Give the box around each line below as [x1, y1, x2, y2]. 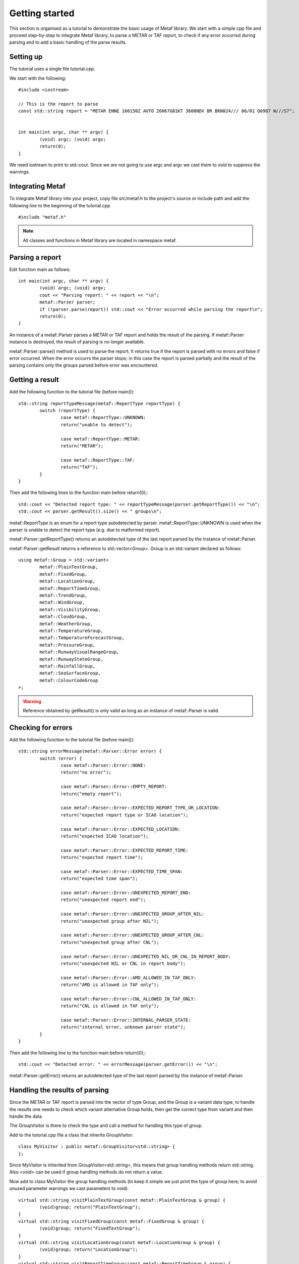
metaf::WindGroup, [39, 600, 85, 605]
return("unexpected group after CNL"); [61, 939, 159, 945]
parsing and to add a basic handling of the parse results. [9, 39, 127, 46]
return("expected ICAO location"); [61, 833, 149, 839]
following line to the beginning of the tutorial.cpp [9, 202, 110, 208]
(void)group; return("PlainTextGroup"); [39, 1204, 141, 1210]
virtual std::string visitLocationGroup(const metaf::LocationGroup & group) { [18, 1239, 220, 1245]
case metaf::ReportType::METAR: [61, 436, 141, 442]
